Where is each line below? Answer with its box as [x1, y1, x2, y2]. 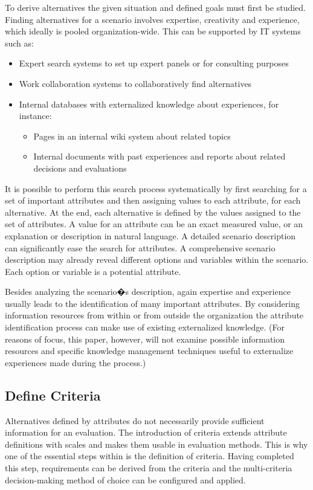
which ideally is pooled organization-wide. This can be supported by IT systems [5, 25, 301, 37]
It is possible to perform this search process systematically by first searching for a [5, 182, 307, 195]
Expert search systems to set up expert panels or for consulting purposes [19, 57, 289, 69]
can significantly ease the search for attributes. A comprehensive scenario [5, 241, 276, 254]
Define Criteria [5, 385, 101, 404]
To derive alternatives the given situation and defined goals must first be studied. [5, 1, 306, 13]
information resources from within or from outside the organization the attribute [5, 309, 304, 321]
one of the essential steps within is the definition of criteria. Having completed [5, 450, 294, 462]
